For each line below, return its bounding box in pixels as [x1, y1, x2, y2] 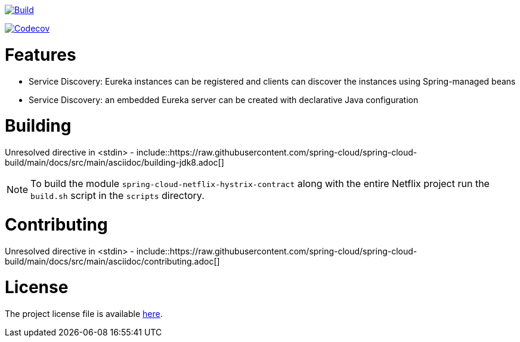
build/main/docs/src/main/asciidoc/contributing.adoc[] [5, 256, 220, 266]
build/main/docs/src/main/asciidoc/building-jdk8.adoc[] [5, 157, 224, 167]
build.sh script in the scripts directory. [30, 189, 205, 201]
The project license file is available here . [5, 309, 163, 319]
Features [5, 44, 76, 65]
